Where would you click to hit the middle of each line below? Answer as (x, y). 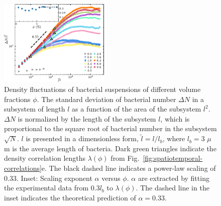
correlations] (23, 168)
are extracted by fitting (174, 178)
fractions (17, 99)
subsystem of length (35, 109)
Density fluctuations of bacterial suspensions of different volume (102, 89)
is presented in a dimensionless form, (82, 138)
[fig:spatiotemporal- (173, 158)
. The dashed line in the (173, 188)
